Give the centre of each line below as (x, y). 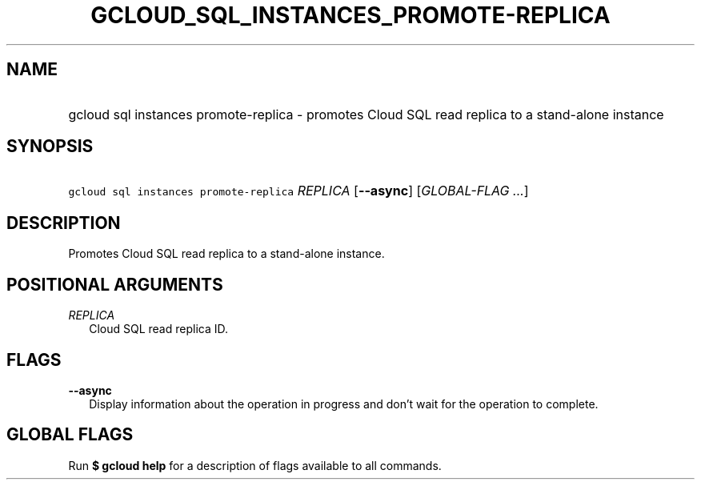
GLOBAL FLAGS (70, 435)
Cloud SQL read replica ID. (159, 329)
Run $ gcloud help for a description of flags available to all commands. (255, 465)
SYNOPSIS (50, 147)
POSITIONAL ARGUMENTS (115, 284)
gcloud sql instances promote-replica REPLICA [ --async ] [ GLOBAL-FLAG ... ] (298, 191)
